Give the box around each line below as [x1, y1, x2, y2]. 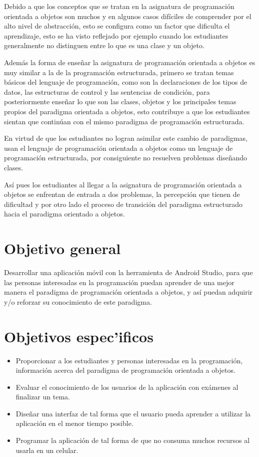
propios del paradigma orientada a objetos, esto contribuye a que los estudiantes [4, 106, 250, 116]
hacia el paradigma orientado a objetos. [4, 208, 125, 219]
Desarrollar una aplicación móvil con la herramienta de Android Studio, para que [4, 267, 253, 277]
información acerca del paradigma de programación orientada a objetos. [15, 365, 235, 375]
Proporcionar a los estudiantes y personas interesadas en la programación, [15, 355, 243, 365]
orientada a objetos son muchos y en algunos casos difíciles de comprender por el [4, 11, 251, 21]
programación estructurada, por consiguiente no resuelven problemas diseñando [4, 152, 247, 163]
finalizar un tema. [15, 391, 70, 402]
